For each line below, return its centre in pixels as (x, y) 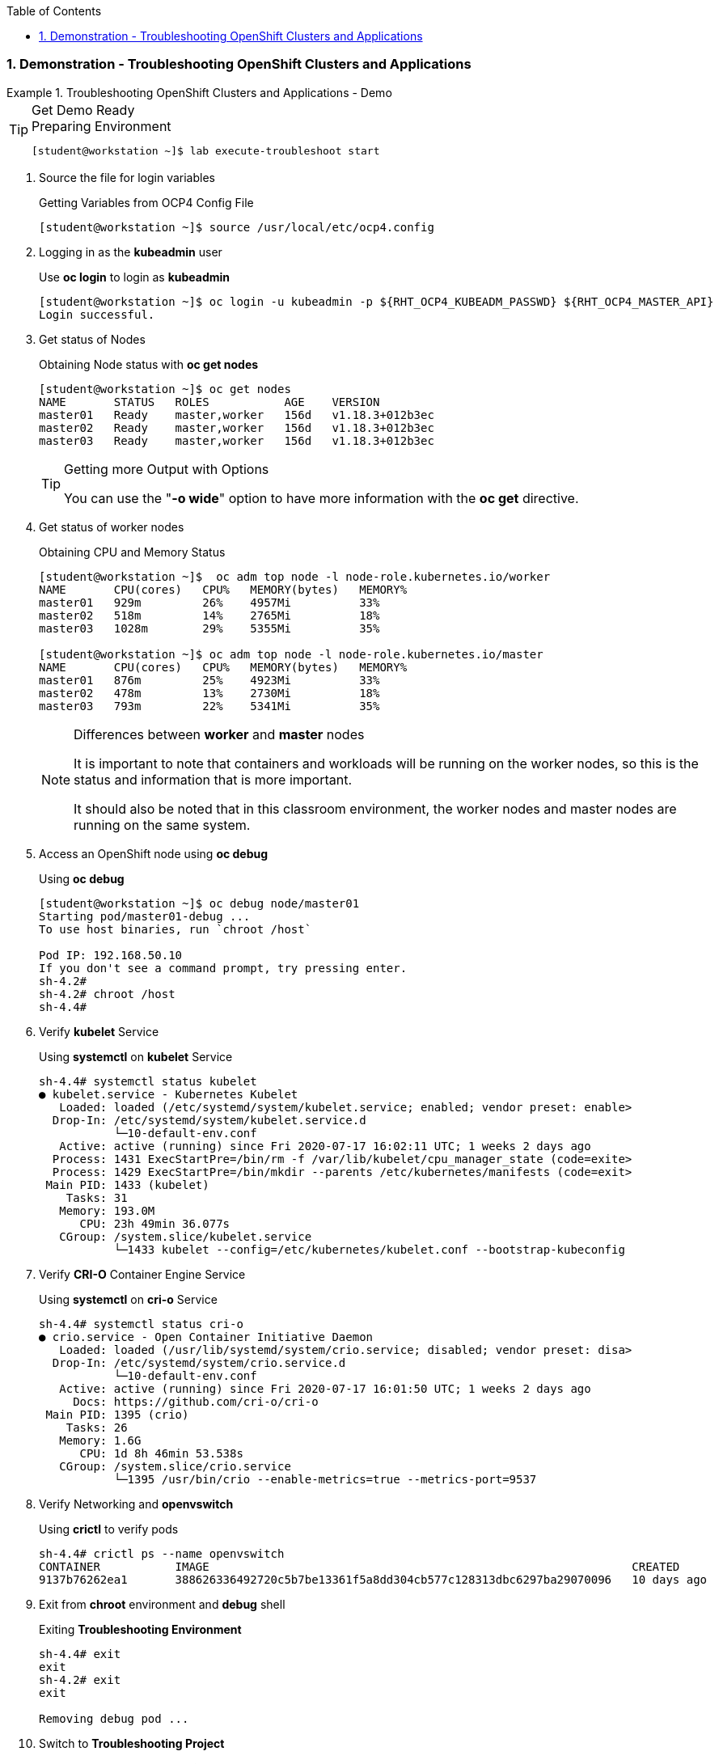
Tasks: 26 (97, 1427)
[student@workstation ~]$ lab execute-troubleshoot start (206, 150)
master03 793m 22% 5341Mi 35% (209, 706)
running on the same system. (162, 825)
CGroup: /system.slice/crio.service (175, 1466)
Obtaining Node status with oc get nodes (149, 364)
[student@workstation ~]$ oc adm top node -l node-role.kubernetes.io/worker (295, 576)
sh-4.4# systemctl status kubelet (148, 1081)
